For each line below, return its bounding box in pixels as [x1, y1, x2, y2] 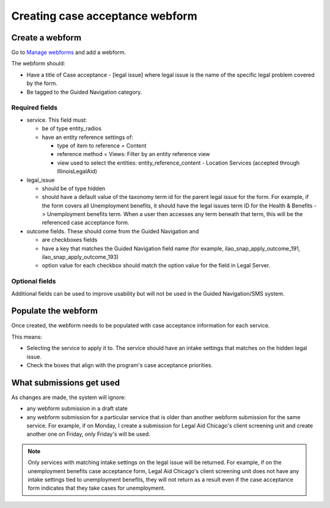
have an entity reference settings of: [42, 133, 134, 141]
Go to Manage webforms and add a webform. [11, 49, 127, 56]
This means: [11, 333, 43, 340]
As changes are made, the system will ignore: [11, 394, 127, 401]
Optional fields [11, 277, 56, 286]
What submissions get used [11, 377, 120, 388]
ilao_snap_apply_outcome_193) [42, 253, 119, 261]
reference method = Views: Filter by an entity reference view [57, 151, 210, 158]
